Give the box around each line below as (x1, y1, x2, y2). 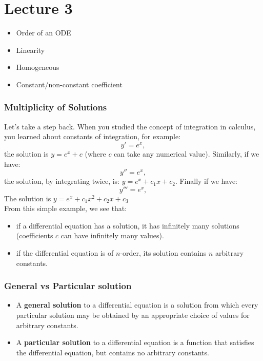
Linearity (16, 44, 45, 55)
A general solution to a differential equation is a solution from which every (16, 299, 258, 310)
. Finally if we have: (175, 176, 238, 186)
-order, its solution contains (120, 248, 207, 258)
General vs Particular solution (4, 279, 132, 292)
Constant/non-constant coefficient (16, 79, 123, 89)
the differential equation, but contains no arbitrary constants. (16, 347, 209, 357)
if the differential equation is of (16, 248, 114, 258)
